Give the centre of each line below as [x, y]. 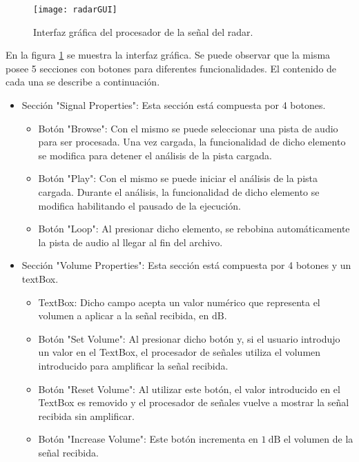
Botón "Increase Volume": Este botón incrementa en [148, 439]
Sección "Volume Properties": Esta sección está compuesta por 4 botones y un [186, 265]
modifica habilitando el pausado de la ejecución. [139, 205]
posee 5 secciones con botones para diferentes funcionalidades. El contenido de [171, 68]
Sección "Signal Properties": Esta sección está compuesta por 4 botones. [174, 105]
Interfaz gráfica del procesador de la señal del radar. [143, 31]
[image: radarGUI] [75, 10]
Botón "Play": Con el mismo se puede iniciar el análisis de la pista [178, 178]
